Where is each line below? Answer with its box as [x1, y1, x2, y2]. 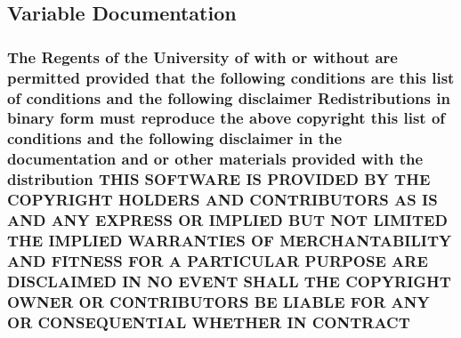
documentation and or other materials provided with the [7, 148, 424, 170]
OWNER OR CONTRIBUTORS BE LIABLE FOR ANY [7, 290, 430, 312]
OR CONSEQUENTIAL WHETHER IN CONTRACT [7, 310, 410, 333]
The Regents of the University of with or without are [7, 45, 398, 68]
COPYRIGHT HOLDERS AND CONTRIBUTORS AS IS [7, 189, 438, 211]
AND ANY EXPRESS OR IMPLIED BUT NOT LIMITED [7, 209, 448, 231]
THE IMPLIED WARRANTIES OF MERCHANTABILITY [7, 229, 452, 251]
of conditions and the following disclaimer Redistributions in [7, 86, 450, 109]
